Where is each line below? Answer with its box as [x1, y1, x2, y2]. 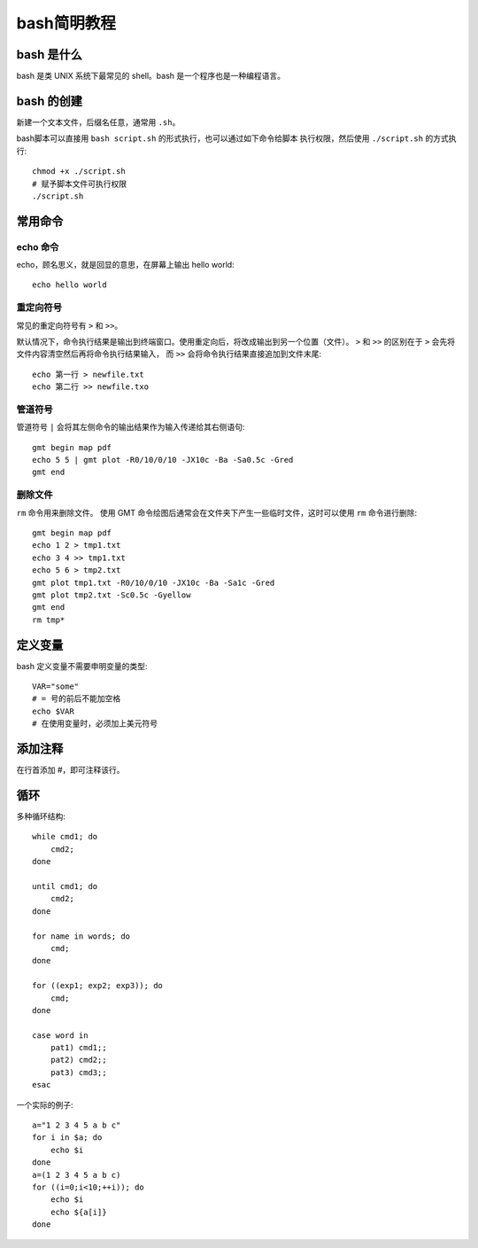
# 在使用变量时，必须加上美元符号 [32, 719, 158, 729]
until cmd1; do [32, 881, 98, 891]
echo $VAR [32, 706, 74, 716]
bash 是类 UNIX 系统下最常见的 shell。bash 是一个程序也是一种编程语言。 [16, 71, 286, 82]
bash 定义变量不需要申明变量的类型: [16, 660, 148, 671]
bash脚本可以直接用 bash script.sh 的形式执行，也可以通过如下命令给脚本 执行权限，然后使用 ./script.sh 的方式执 [16, 133, 457, 144]
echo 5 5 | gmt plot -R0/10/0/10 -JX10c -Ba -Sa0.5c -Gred [32, 455, 294, 465]
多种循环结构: [16, 811, 66, 822]
